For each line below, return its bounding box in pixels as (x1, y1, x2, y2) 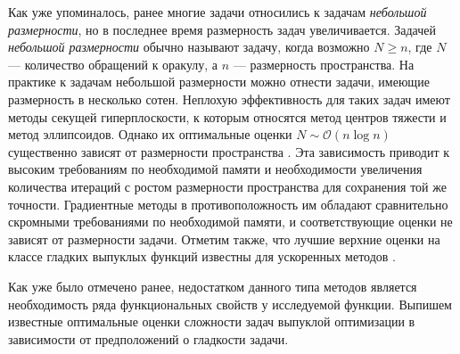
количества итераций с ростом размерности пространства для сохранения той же (8, 177, 447, 195)
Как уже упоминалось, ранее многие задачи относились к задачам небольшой (8, 3, 427, 21)
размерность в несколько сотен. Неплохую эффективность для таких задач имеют (8, 89, 450, 108)
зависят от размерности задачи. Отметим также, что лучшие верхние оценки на (8, 229, 440, 248)
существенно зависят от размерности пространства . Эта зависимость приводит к (8, 142, 450, 161)
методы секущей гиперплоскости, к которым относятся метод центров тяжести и (8, 107, 447, 126)
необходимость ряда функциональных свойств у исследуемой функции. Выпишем (8, 294, 452, 313)
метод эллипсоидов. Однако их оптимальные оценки (8, 125, 292, 144)
